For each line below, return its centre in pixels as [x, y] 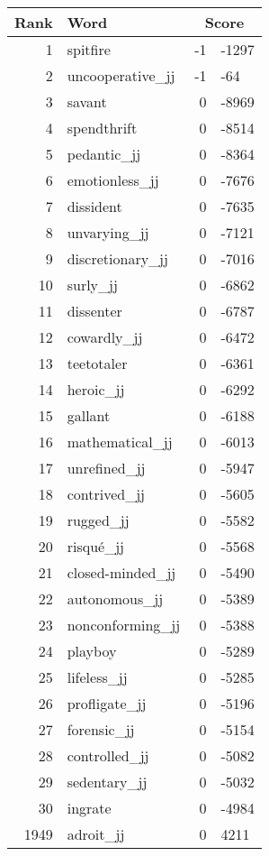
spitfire [89, 49]
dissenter [94, 311]
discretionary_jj [117, 258]
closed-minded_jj [121, 572]
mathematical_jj [120, 442]
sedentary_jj [107, 782]
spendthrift [102, 128]
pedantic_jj [104, 154]
